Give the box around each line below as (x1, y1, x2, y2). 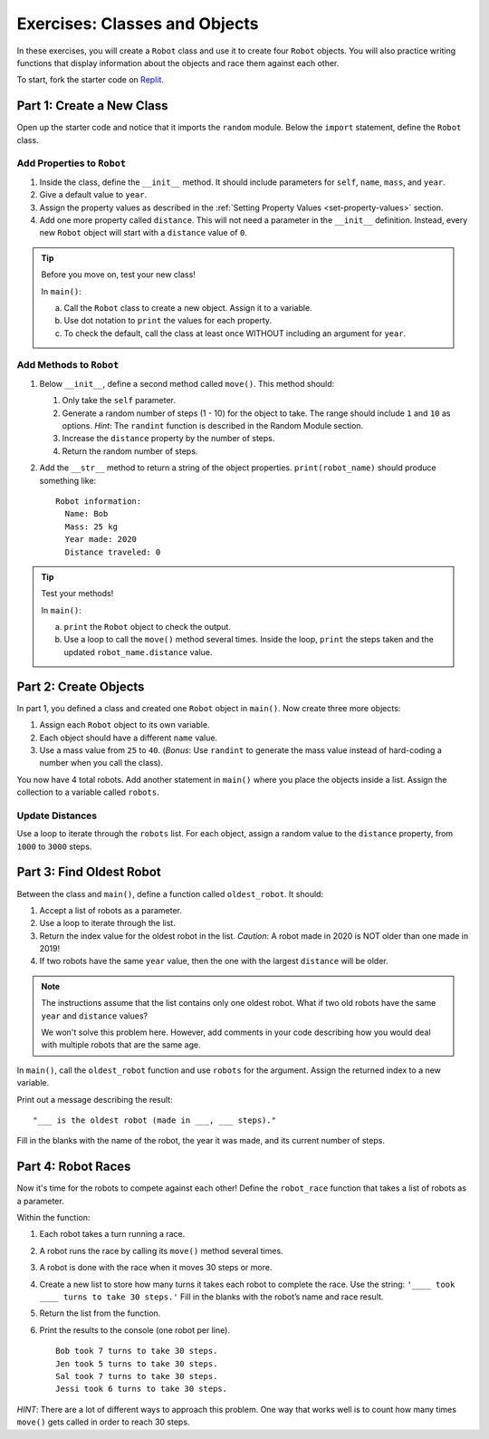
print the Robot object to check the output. (63, 622, 231, 633)
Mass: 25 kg (64, 521, 118, 532)
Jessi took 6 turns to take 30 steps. (55, 1384, 228, 1395)
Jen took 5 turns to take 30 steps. (55, 1358, 218, 1368)
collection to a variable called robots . (16, 787, 159, 797)
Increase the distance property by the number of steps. (62, 433, 275, 444)
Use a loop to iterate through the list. (39, 918, 176, 929)
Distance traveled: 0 (64, 546, 161, 557)
